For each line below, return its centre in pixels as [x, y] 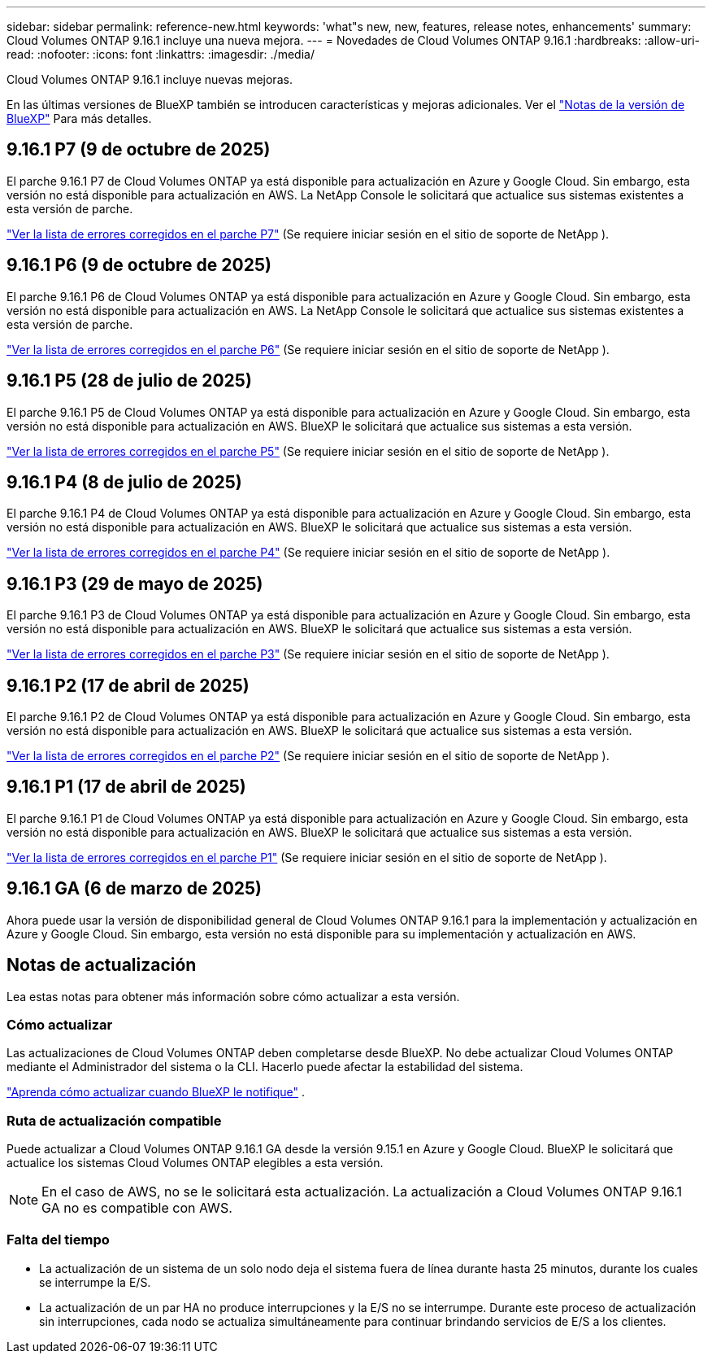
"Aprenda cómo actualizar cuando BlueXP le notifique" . [156, 1092]
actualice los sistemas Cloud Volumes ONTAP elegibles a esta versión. [195, 1163]
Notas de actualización [102, 965]
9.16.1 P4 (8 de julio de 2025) [124, 482]
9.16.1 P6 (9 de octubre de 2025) [139, 265]
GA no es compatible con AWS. [137, 1208]
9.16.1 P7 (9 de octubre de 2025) [139, 150]
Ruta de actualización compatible [114, 1120]
